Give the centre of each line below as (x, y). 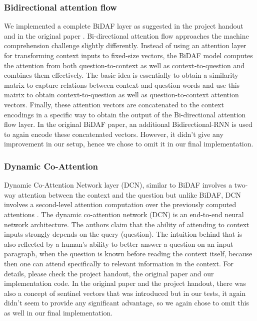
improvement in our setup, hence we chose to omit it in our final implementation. (129, 144)
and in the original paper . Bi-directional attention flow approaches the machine (126, 35)
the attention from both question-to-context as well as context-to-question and (124, 65)
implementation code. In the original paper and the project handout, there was (125, 283)
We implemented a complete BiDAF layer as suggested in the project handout (124, 26)
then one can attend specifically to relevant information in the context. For (119, 263)
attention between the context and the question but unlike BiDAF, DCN (130, 194)
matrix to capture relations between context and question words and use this (122, 85)
